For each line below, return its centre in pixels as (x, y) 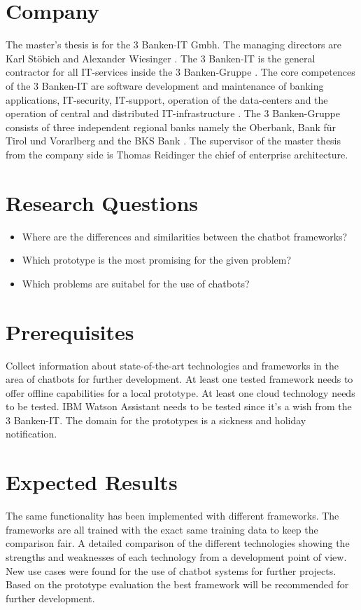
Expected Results (92, 482)
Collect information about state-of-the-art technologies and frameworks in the (172, 365)
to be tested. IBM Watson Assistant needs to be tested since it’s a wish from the (179, 406)
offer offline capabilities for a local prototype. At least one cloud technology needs (180, 392)
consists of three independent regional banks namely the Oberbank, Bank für (171, 127)
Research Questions (102, 202)
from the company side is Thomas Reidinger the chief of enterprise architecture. (177, 154)
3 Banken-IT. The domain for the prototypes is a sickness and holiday (156, 420)
